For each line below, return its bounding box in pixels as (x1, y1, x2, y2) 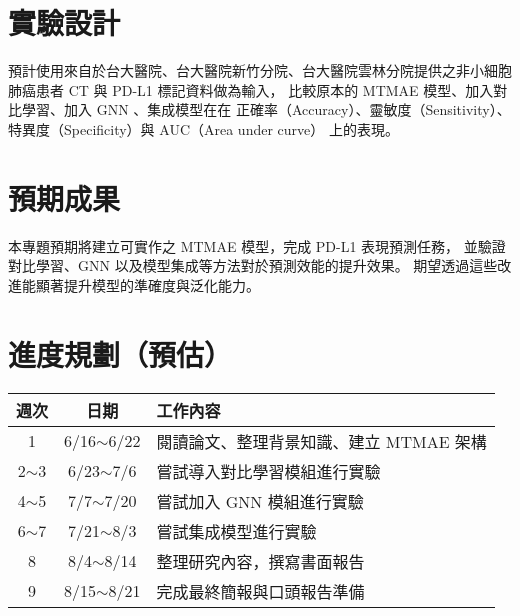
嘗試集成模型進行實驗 (156, 519, 317, 543)
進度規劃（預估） (8, 333, 233, 374)
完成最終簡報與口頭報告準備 (156, 579, 365, 603)
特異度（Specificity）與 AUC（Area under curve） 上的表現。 (8, 118, 399, 139)
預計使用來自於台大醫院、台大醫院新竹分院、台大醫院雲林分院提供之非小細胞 (8, 60, 512, 81)
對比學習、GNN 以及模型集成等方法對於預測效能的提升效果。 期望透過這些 (8, 255, 498, 276)
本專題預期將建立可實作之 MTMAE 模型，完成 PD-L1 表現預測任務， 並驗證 (8, 235, 506, 256)
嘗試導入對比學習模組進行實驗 (156, 459, 381, 483)
